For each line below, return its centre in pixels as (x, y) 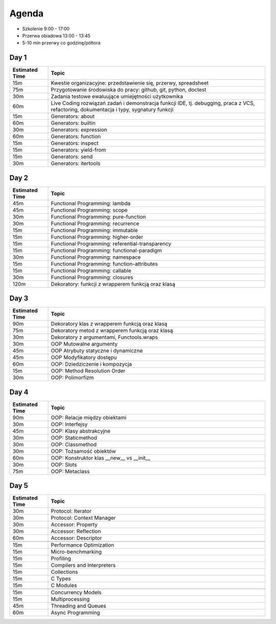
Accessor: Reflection (76, 531)
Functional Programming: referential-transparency (111, 243)
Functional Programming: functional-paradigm (106, 250)
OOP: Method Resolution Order (88, 371)
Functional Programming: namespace (96, 257)
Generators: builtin (73, 123)
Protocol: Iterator (71, 511)
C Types (61, 579)
